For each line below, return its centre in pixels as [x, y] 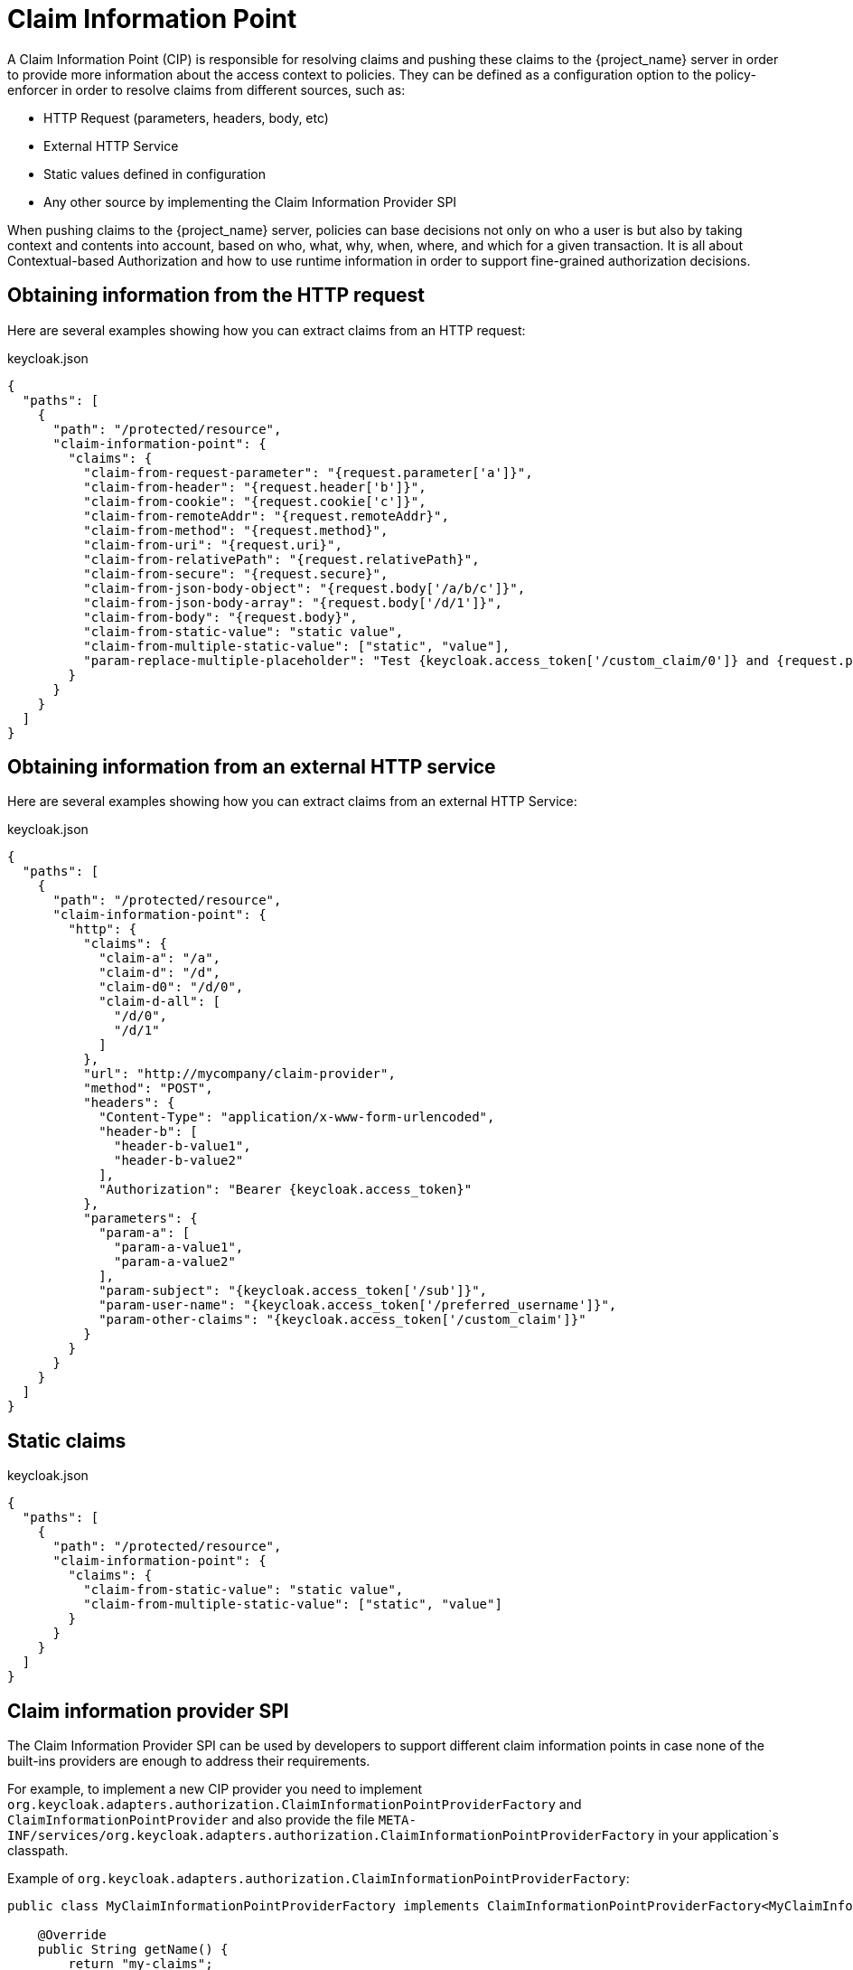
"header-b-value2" [179, 1161]
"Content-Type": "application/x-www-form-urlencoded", [297, 1117]
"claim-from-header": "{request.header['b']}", [255, 487]
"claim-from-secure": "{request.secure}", [236, 573]
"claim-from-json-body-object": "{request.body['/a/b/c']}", [305, 588]
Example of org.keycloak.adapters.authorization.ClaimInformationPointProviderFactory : [319, 1879]
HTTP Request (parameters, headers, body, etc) [186, 117]
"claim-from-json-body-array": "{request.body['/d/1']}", [293, 602]
